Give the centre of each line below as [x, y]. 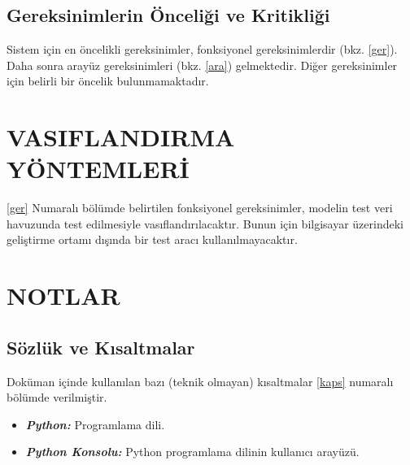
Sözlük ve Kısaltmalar [101, 347]
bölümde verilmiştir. [57, 397]
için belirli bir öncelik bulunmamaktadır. [108, 81]
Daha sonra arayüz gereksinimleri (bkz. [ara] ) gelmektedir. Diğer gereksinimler [202, 65]
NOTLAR [63, 296]
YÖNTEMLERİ [98, 169]
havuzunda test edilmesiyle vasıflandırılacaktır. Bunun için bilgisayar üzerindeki [205, 223]
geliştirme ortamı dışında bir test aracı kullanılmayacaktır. [152, 239]
